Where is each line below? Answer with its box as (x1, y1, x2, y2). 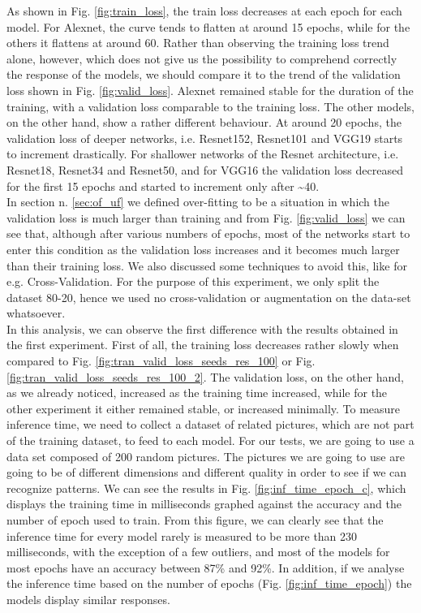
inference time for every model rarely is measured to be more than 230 (6, 527, 358, 544)
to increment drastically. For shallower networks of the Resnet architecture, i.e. (6, 145, 399, 162)
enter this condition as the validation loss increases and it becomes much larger (6, 240, 400, 257)
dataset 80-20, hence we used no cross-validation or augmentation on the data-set (6, 288, 411, 305)
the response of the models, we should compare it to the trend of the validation (6, 66, 401, 83)
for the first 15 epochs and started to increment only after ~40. (6, 177, 320, 194)
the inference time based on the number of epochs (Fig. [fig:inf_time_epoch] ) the (6, 575, 412, 592)
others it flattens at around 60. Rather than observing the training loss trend (6, 34, 389, 51)
